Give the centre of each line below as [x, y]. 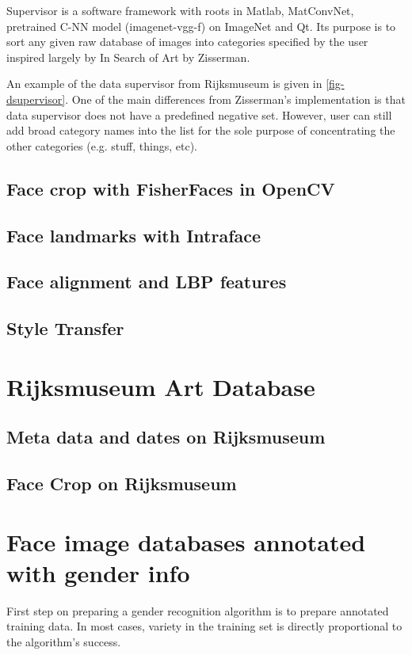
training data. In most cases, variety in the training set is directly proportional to [204, 626]
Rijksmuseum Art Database [161, 386]
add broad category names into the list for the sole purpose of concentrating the [201, 130]
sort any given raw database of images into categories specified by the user [187, 42]
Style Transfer [65, 328]
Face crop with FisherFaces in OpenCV [171, 188]
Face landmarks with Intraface [134, 235]
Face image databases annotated [186, 541]
